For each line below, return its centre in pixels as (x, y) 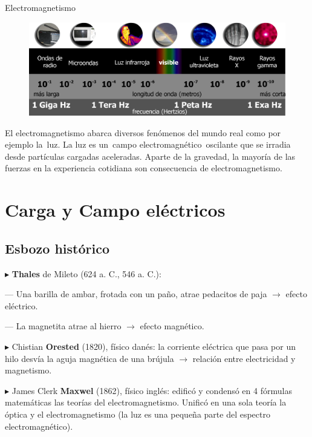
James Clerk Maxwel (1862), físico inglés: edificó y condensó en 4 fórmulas (152, 390)
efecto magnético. (172, 326)
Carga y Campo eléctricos (115, 210)
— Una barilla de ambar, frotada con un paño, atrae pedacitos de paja (136, 294)
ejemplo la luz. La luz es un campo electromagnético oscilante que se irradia (148, 144)
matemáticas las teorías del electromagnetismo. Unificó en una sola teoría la (146, 402)
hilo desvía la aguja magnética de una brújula (89, 358)
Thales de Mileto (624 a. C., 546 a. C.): (86, 273)
